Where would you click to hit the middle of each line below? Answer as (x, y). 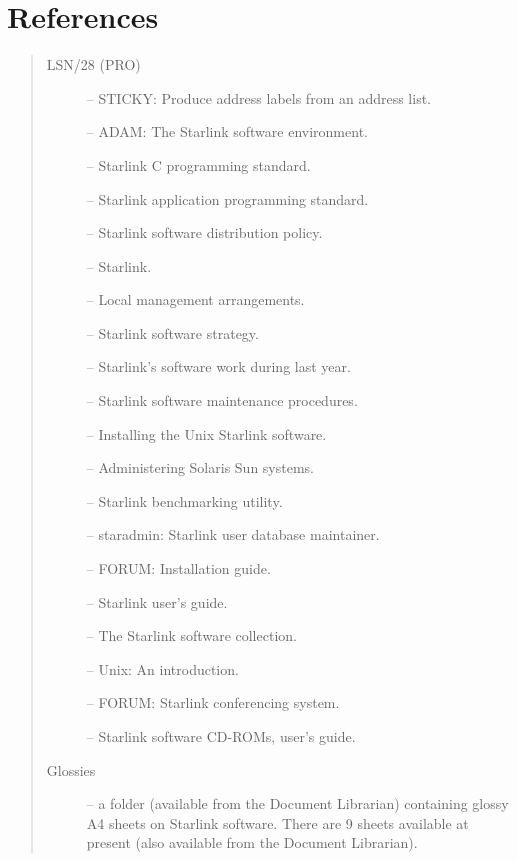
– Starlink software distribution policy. (204, 232)
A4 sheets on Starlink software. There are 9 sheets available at (277, 822)
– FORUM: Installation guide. (178, 568)
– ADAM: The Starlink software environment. (227, 131)
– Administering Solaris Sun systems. (200, 467)
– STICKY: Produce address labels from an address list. (258, 97)
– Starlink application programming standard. (227, 198)
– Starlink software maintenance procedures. (222, 400)
